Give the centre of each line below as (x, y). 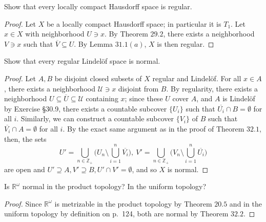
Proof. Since (23, 203)
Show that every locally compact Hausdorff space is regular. (98, 6)
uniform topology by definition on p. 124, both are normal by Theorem (116, 214)
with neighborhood (55, 34)
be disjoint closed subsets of (98, 78)
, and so (144, 169)
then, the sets (25, 138)
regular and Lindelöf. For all (197, 78)
